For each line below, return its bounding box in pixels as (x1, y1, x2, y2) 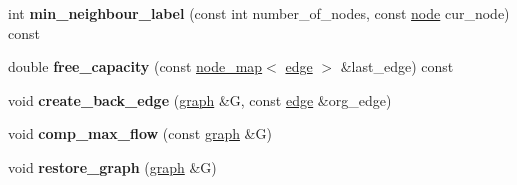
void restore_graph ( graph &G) (8, 156, 217, 177)
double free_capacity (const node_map (8, 56, 263, 77)
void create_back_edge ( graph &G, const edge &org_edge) (8, 89, 392, 110)
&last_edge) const (340, 56, 454, 77)
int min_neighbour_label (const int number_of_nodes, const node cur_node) (8, 3, 510, 23)
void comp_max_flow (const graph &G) (8, 123, 272, 144)
